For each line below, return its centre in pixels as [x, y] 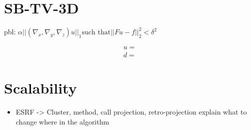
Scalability [40, 88]
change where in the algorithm [62, 121]
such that [96, 33]
